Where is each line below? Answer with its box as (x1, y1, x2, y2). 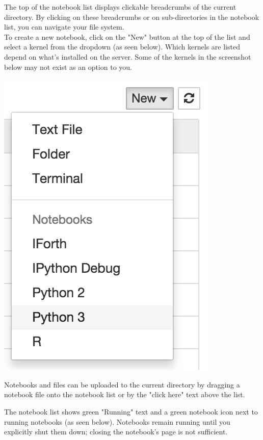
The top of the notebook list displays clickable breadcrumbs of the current (4, 2, 236, 12)
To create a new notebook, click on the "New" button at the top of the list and (4, 31, 250, 42)
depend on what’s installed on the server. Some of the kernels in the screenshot (4, 51, 251, 62)
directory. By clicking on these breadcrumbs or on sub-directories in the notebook (4, 11, 259, 22)
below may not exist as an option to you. (4, 61, 132, 72)
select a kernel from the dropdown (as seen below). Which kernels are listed (4, 41, 240, 52)
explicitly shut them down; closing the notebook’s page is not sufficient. (4, 426, 228, 437)
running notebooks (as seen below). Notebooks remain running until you (4, 416, 230, 427)
